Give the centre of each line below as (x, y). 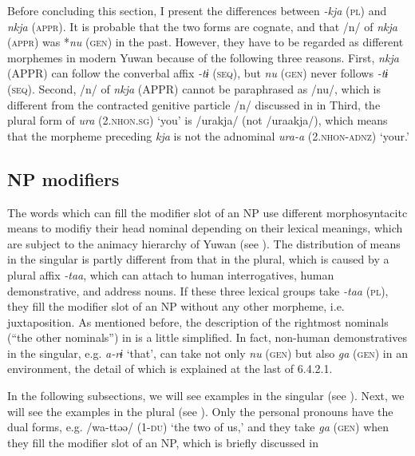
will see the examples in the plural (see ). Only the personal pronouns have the (200, 411)
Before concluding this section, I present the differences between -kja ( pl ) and (197, 10)
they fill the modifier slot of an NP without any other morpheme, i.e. (176, 306)
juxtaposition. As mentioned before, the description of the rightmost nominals (198, 321)
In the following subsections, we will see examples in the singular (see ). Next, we (206, 396)
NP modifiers (63, 178)
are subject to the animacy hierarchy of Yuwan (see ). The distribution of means (204, 243)
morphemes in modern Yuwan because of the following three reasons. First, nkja (203, 57)
